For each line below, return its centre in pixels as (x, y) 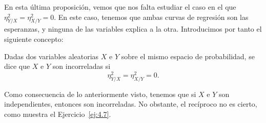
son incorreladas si (81, 66)
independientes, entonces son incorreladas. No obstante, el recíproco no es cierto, (131, 104)
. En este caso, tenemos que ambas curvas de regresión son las (151, 17)
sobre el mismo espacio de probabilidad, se (188, 56)
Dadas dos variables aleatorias (52, 56)
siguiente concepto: (34, 39)
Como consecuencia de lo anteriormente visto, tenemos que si (100, 94)
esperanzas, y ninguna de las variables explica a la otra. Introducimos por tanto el (133, 29)
